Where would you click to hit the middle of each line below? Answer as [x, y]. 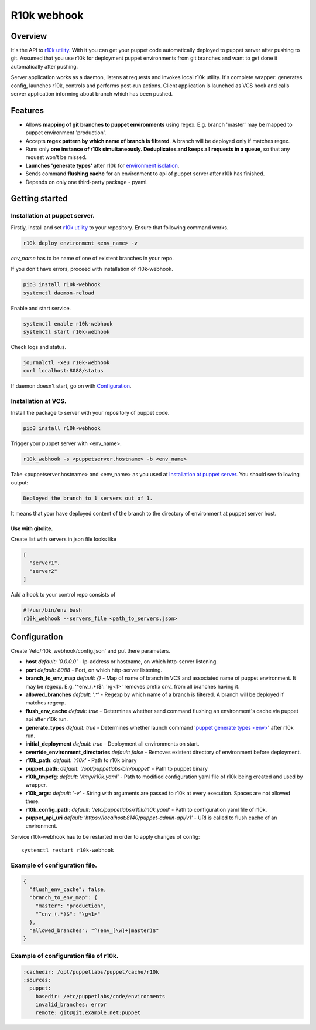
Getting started [39, 199]
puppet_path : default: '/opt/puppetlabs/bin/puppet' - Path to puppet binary [116, 768]
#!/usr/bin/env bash [52, 610]
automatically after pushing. [44, 66]
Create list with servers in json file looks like [64, 539]
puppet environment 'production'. [66, 133]
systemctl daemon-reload [59, 293]
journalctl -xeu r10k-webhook [66, 362]
